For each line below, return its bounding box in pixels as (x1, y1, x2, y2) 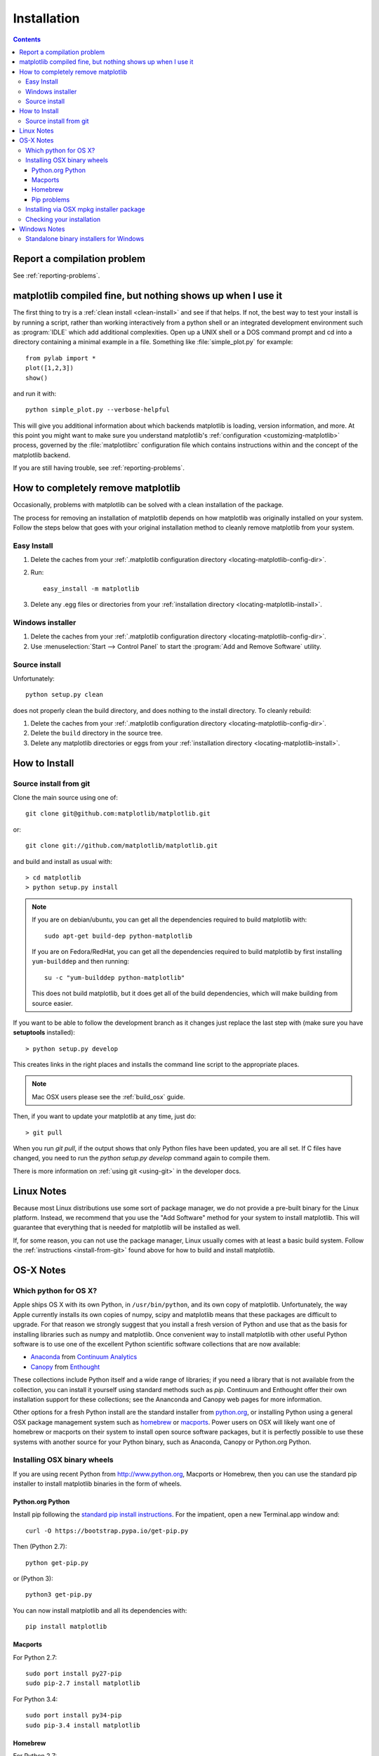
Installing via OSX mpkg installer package (25, 205, 145, 214)
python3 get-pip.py (25, 1591, 93, 1599)
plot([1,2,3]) (25, 364, 74, 372)
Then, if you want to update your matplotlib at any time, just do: (13, 1112, 197, 1120)
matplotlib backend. (13, 450, 70, 459)
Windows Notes (19, 225, 65, 233)
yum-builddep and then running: (32, 957, 130, 966)
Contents (13, 35, 41, 44)
